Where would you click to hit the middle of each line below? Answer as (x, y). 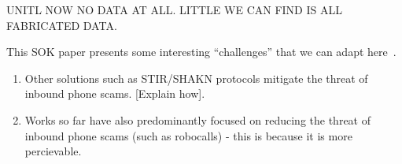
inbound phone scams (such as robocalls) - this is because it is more (188, 135)
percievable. (53, 151)
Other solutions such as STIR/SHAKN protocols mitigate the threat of (196, 78)
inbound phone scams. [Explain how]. (115, 93)
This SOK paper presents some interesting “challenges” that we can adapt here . (201, 52)
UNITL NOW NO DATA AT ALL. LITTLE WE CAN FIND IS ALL (174, 9)
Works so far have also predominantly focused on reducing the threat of (197, 119)
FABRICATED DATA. (62, 25)
